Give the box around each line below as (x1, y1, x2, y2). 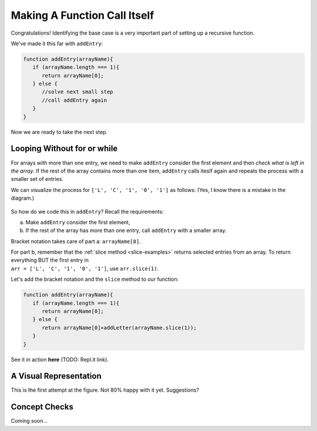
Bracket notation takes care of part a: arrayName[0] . (11, 238, 141, 245)
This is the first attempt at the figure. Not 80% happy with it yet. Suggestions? (11, 386, 200, 393)
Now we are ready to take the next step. (11, 128, 108, 135)
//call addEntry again (42, 97, 107, 103)
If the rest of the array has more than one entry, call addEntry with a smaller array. (25, 227, 227, 234)
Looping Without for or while (11, 144, 118, 154)
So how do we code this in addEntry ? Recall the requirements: (11, 208, 164, 215)
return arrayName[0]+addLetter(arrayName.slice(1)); (42, 324, 197, 331)
